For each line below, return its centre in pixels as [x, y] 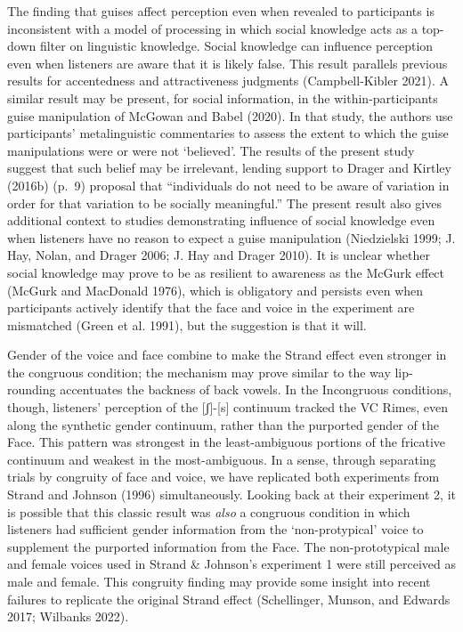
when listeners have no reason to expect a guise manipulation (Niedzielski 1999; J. [231, 237]
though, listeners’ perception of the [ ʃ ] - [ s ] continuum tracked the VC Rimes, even [227, 407]
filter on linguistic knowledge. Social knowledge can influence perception [236, 46]
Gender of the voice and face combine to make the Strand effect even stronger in [227, 355]
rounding [32, 389]
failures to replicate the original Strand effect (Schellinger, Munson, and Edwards [229, 599]
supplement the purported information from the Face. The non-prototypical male [228, 546]
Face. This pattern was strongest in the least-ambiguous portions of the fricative [227, 442]
